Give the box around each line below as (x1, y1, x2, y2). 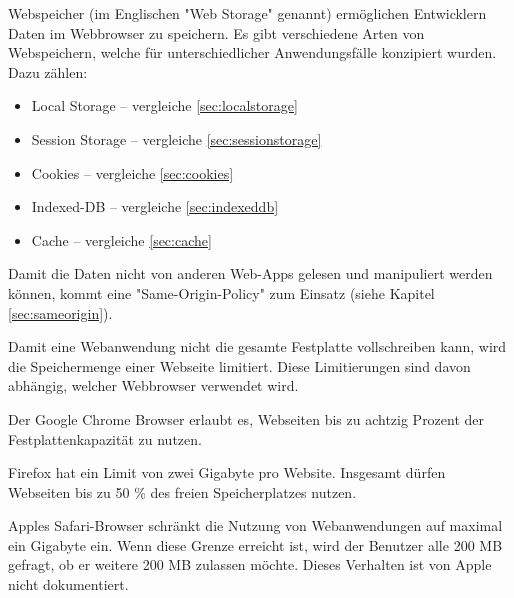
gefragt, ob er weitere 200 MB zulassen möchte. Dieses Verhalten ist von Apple (8, 554, 492, 575)
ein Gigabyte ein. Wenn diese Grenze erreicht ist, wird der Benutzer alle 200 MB (8, 534, 503, 555)
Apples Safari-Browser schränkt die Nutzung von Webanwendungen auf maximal (8, 515, 503, 536)
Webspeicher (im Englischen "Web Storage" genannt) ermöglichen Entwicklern (8, 3, 487, 23)
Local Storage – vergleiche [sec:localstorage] (31, 95, 298, 116)
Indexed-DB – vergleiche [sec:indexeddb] (31, 196, 279, 217)
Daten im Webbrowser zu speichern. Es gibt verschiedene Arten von (8, 22, 425, 43)
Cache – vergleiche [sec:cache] (31, 229, 212, 250)
